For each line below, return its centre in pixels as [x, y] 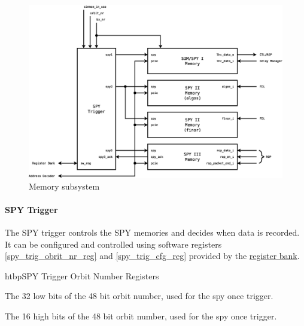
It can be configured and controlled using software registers [113, 244]
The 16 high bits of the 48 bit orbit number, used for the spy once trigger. [141, 316]
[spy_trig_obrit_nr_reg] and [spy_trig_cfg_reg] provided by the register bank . [152, 256]
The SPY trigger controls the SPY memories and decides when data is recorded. [152, 232]
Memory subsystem [64, 186]
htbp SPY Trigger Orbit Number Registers [82, 275]
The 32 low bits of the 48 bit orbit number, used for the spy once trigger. [139, 296]
